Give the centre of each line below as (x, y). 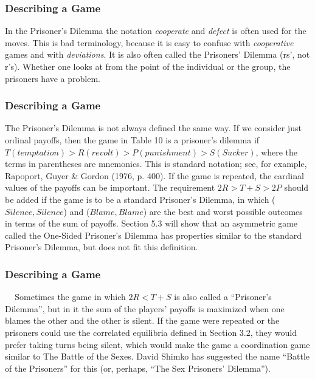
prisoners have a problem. (53, 78)
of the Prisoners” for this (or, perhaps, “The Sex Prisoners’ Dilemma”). (138, 368)
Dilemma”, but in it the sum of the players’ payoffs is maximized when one (145, 308)
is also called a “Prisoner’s (223, 297)
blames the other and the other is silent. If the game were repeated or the (142, 320)
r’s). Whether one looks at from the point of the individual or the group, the (148, 66)
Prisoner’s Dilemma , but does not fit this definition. (102, 247)
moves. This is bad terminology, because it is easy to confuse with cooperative (149, 42)
